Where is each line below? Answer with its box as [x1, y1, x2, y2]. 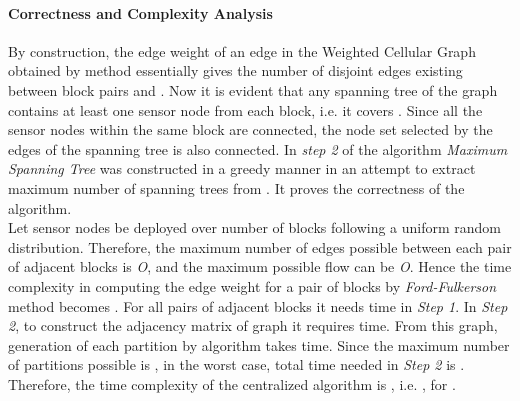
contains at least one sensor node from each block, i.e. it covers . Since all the [8, 99, 483, 120]
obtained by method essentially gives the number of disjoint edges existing [8, 60, 463, 81]
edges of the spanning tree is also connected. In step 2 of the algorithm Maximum [8, 138, 508, 159]
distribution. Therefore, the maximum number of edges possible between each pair [8, 236, 512, 257]
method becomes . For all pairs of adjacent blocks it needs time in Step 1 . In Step [8, 295, 508, 316]
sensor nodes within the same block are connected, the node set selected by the [8, 119, 493, 140]
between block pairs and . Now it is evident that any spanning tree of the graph [8, 79, 498, 100]
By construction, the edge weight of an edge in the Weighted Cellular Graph [8, 40, 476, 61]
